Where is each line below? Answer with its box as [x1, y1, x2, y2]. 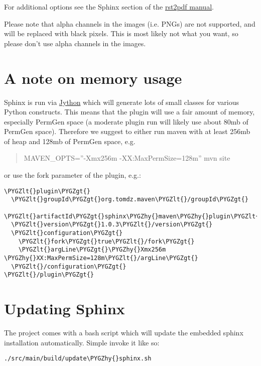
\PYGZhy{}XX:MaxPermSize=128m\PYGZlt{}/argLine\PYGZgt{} [4, 254, 198, 262]
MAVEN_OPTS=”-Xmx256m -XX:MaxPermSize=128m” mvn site [24, 153, 230, 163]
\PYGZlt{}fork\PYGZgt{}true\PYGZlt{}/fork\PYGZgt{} [18, 237, 195, 245]
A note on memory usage [4, 67, 182, 88]
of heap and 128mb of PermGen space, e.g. [4, 136, 136, 146]
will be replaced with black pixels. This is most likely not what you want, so [4, 28, 238, 39]
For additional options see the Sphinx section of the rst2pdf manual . [4, 2, 214, 12]
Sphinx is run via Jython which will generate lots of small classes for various [4, 96, 239, 107]
